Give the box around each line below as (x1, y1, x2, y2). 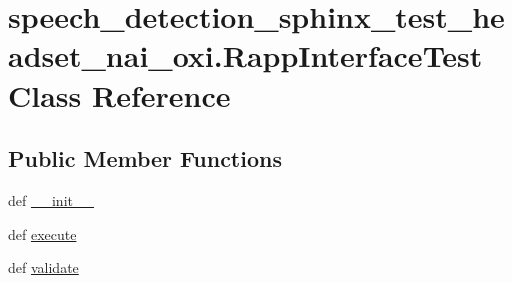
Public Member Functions (8, 143, 282, 174)
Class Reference (8, 74, 231, 115)
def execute (8, 223, 77, 244)
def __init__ (8, 189, 94, 210)
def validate (8, 257, 79, 278)
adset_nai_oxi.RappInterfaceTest (8, 35, 483, 76)
